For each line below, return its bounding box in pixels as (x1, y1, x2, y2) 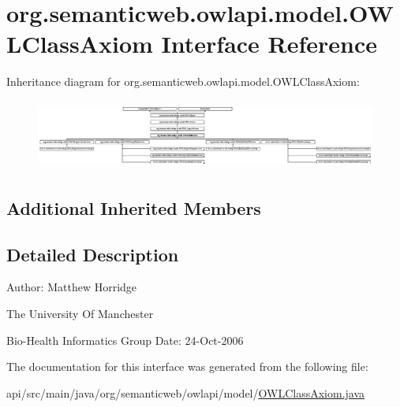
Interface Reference (161, 28, 378, 60)
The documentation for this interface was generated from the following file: (6, 358, 368, 375)
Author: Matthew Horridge (6, 279, 137, 295)
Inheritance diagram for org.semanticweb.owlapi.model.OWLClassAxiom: (6, 73, 360, 90)
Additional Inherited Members (6, 195, 261, 220)
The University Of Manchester (6, 305, 154, 322)
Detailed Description (6, 242, 179, 266)
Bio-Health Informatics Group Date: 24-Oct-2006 (6, 331, 244, 348)
